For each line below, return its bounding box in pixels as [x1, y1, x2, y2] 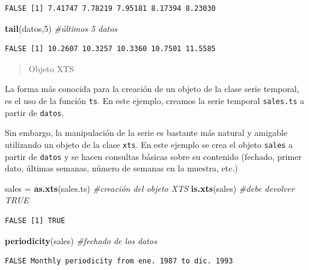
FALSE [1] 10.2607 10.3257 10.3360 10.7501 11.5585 [5, 44, 216, 54]
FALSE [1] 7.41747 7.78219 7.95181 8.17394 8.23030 [5, 4, 216, 13]
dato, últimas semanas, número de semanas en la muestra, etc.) [5, 162, 238, 174]
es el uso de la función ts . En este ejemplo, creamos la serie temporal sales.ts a [5, 94, 305, 106]
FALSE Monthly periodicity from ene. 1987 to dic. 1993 [5, 257, 233, 266]
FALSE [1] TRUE [5, 216, 66, 225]
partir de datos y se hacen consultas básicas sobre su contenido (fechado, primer [5, 150, 302, 162]
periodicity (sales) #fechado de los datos [5, 234, 157, 247]
